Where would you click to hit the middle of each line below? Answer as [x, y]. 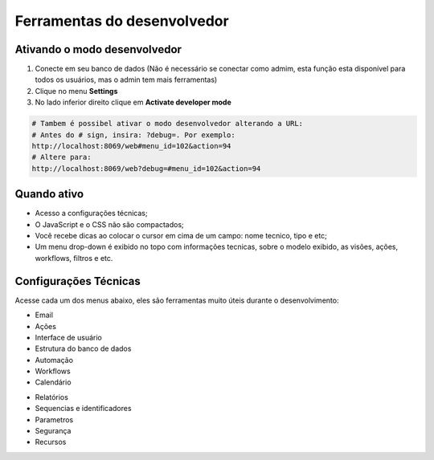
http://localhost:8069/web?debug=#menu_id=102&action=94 [146, 168]
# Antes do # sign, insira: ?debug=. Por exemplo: [134, 135]
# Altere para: [61, 157]
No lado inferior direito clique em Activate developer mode [133, 102]
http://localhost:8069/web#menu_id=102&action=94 [131, 146]
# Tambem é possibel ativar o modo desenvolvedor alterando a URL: [168, 124]
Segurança [53, 431]
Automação [54, 360]
